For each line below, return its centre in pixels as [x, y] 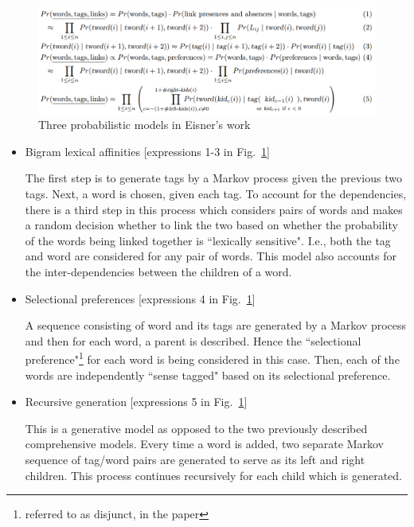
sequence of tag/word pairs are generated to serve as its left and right [195, 459]
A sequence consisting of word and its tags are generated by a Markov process [216, 325]
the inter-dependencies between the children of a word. [158, 271]
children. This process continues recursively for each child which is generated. [213, 475]
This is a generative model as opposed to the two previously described [196, 428]
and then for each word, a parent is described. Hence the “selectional [193, 340]
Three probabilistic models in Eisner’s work [145, 125]
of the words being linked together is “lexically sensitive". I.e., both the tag [208, 240]
